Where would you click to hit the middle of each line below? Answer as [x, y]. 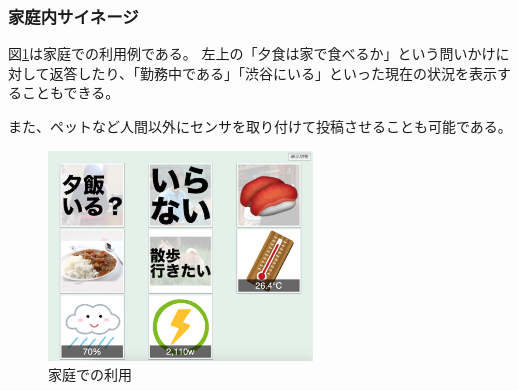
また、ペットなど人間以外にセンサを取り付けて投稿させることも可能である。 [260, 126]
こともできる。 [70, 92]
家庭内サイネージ [73, 15]
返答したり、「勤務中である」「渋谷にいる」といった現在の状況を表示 [273, 72]
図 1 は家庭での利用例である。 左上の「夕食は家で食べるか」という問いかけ [252, 53]
